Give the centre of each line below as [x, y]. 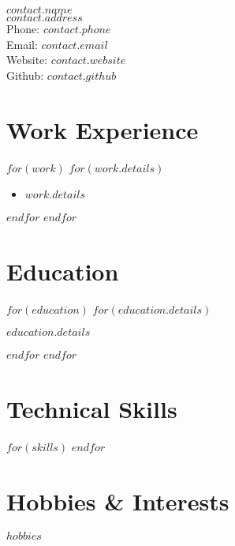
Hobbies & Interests [118, 501]
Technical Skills [92, 409]
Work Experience [103, 129]
